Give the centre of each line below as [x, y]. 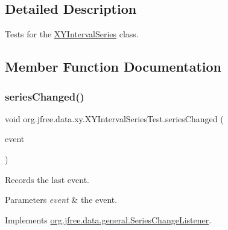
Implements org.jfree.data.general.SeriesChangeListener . [108, 219]
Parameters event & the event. [61, 200]
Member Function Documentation [113, 67]
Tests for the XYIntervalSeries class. [72, 34]
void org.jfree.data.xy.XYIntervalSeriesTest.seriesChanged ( [114, 118]
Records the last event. [47, 179]
